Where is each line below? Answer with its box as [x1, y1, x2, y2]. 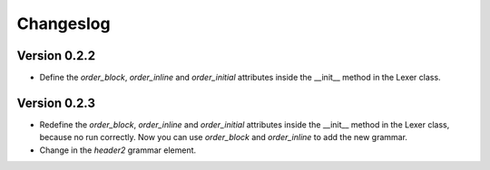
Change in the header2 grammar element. [39, 145, 197, 156]
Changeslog [16, 14, 111, 33]
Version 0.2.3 [16, 95, 95, 110]
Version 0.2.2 [16, 48, 95, 63]
